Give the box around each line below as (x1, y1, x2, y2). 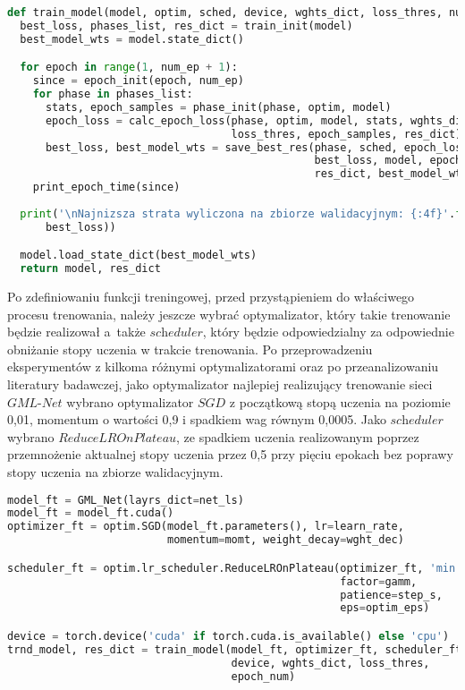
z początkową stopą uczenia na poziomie (229, 392, 451, 411)
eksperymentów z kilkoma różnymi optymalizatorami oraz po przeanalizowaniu (7, 357, 439, 376)
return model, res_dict (20, 262, 161, 276)
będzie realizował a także (7, 322, 146, 341)
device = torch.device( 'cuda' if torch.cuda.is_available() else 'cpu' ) (7, 629, 450, 643)
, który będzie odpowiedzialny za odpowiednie (202, 322, 454, 341)
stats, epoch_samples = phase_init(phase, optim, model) (45, 100, 392, 114)
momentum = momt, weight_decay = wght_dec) (166, 533, 404, 547)
